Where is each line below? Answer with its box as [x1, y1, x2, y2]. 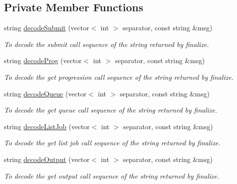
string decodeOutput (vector [4, 154, 90, 164]
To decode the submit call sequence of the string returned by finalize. [4, 39, 209, 49]
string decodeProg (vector [4, 55, 82, 66]
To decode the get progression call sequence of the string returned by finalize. [4, 71, 234, 82]
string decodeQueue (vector [4, 88, 87, 98]
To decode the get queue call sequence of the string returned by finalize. [4, 105, 217, 115]
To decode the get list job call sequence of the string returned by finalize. [4, 138, 221, 148]
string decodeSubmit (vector [4, 23, 89, 33]
